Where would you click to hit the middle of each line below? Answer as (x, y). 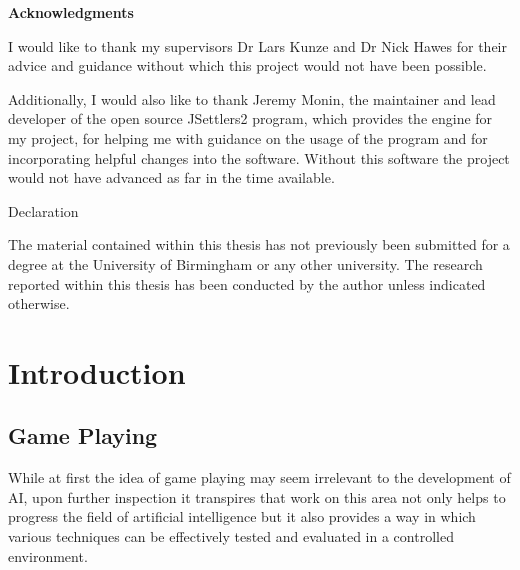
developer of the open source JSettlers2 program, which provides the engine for (250, 118)
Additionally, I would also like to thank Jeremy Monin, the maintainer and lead (252, 98)
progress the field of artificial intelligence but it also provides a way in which (242, 516)
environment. (48, 555)
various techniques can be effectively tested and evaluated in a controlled (231, 536)
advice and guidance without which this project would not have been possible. (247, 65)
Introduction (97, 371)
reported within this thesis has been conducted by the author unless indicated (247, 283)
